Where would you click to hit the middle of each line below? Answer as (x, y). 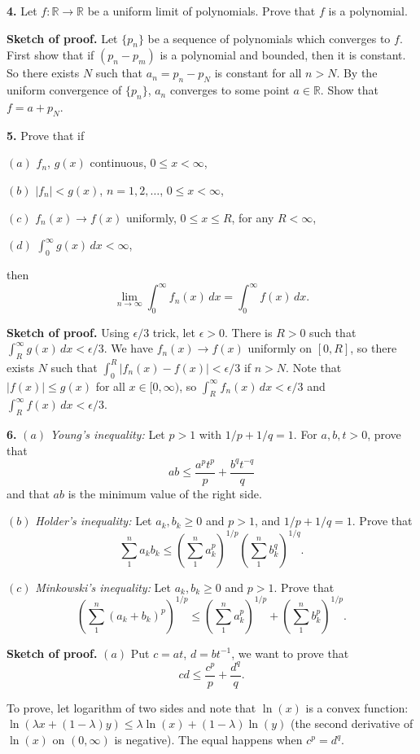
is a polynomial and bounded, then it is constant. (283, 55)
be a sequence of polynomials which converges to (269, 38)
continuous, (118, 162)
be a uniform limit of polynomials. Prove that (201, 11)
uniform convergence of (64, 90)
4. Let (22, 11)
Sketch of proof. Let (62, 38)
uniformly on (280, 348)
